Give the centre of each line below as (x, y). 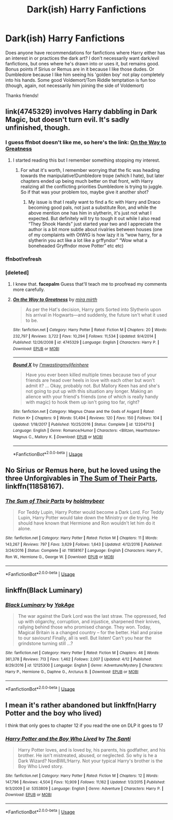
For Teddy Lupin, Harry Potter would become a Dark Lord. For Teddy (91, 512)
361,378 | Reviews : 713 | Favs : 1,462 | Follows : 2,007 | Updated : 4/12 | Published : (79, 659)
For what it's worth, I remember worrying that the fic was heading (90, 170)
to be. (32, 320)
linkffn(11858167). (35, 486)
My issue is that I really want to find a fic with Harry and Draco (94, 202)
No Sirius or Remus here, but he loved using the (83, 470)
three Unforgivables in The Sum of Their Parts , (82, 478)
